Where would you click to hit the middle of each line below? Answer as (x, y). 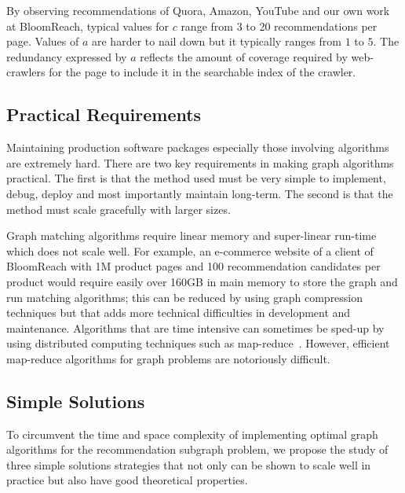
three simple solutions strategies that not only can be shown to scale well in (189, 464)
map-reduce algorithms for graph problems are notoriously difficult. (168, 358)
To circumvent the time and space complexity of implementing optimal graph (192, 434)
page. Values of (43, 41)
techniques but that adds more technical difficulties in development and (179, 313)
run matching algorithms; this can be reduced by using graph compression (185, 297)
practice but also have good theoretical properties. (127, 480)
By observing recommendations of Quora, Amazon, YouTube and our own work (198, 10)
